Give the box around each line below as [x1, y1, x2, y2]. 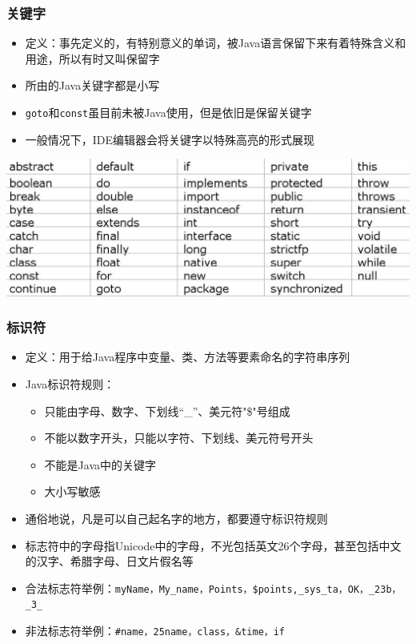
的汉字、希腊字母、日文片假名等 [25, 553, 194, 570]
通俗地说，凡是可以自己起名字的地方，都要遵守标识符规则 [25, 509, 328, 526]
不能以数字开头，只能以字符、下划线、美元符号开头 [44, 429, 314, 446]
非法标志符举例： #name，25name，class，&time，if [25, 622, 286, 638]
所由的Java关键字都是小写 [25, 77, 160, 94]
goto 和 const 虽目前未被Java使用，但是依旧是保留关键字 [25, 104, 312, 120]
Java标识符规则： [25, 375, 115, 392]
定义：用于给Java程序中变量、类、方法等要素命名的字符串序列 [25, 348, 350, 365]
